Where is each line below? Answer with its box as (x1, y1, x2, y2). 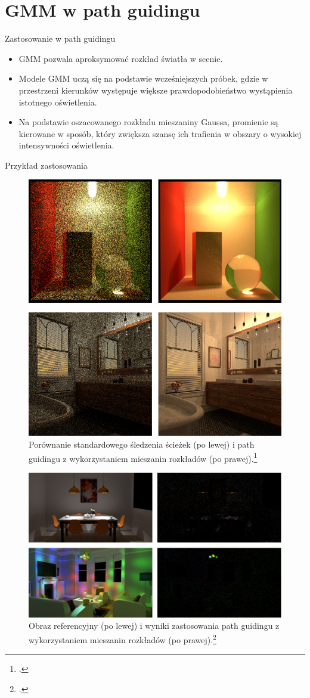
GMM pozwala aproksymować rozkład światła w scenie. (18, 52, 223, 64)
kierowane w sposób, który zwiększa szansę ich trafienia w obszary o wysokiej (18, 127, 302, 139)
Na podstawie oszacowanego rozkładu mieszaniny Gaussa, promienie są (18, 116, 278, 128)
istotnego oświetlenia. (18, 95, 97, 108)
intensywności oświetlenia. (18, 139, 114, 151)
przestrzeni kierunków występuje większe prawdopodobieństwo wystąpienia (18, 83, 293, 96)
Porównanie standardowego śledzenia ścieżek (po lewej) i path (29, 438, 255, 450)
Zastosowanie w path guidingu (5, 32, 116, 45)
